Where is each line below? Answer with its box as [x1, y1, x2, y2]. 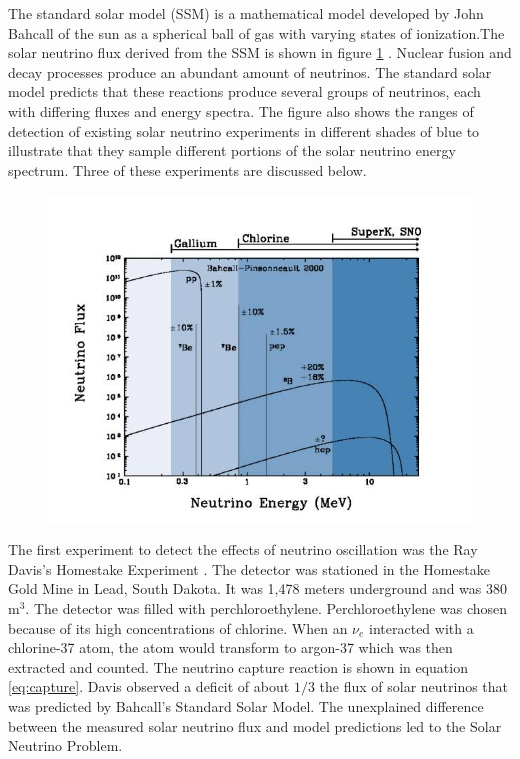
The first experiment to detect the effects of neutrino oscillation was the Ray [8, 539, 478, 560]
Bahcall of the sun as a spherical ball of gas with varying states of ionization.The [8, 22, 505, 43]
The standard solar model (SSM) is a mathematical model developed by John [8, 3, 484, 23]
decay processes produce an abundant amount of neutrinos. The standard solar [8, 61, 492, 82]
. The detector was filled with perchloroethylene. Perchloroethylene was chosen [25, 598, 507, 619]
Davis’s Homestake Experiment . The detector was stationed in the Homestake [8, 558, 490, 579]
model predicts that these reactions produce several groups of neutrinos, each [8, 81, 481, 102]
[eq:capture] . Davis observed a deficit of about [8, 676, 290, 697]
